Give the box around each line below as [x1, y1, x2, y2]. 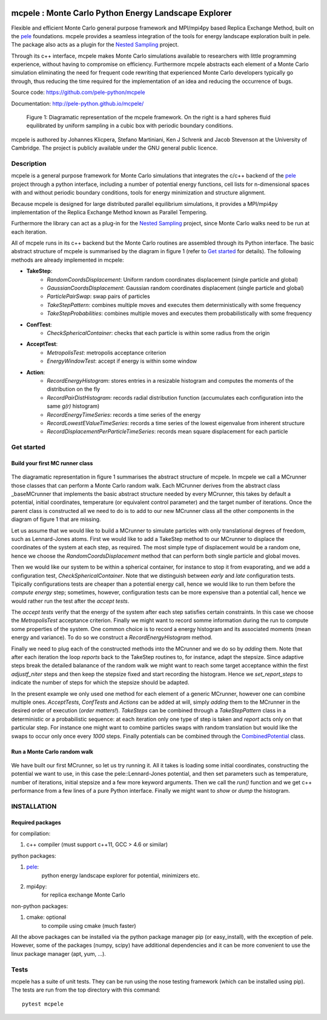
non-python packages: [11, 902, 68, 910]
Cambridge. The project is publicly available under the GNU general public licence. [11, 144, 218, 151]
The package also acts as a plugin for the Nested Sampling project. [11, 41, 179, 48]
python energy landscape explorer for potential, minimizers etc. [41, 872, 200, 879]
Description [11, 159, 47, 168]
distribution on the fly [47, 385, 101, 393]
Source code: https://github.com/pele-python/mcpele [11, 88, 145, 96]
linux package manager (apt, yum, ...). [11, 950, 106, 957]
